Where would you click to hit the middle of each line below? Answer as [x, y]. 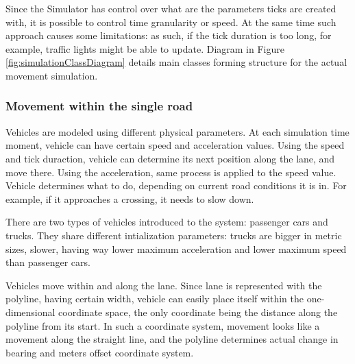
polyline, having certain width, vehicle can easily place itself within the [155, 299]
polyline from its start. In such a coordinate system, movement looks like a [163, 325]
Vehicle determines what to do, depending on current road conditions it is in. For [176, 185]
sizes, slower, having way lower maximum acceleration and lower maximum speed [176, 248]
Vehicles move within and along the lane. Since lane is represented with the [164, 285]
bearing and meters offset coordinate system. [100, 352]
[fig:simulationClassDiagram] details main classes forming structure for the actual [176, 62]
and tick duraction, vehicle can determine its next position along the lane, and [170, 158]
